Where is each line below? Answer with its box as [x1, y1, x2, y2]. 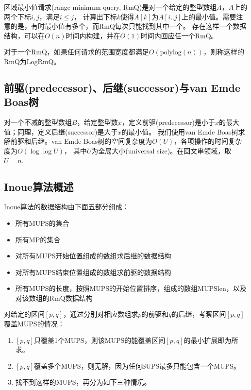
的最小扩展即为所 [184, 335, 238, 345]
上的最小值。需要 [182, 11, 236, 21]
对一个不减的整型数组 [4, 117, 72, 127]
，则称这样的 [203, 47, 244, 57]
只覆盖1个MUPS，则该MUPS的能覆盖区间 [33, 335, 166, 345]
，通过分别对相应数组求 [63, 309, 138, 319]
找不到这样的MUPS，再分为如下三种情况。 [15, 377, 151, 387]
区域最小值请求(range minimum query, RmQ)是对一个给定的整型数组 [4, 2, 217, 12]
